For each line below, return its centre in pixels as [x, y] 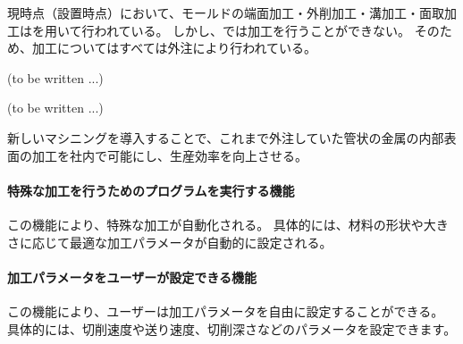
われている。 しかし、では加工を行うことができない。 [253, 30]
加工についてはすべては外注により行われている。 [174, 48]
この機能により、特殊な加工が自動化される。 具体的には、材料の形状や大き [228, 224]
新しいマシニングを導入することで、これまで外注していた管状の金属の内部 [226, 137]
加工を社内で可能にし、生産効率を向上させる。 [169, 155]
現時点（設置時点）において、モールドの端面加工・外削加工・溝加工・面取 [226, 13]
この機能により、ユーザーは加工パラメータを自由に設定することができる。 [226, 310]
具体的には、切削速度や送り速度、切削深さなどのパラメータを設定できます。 [232, 328]
